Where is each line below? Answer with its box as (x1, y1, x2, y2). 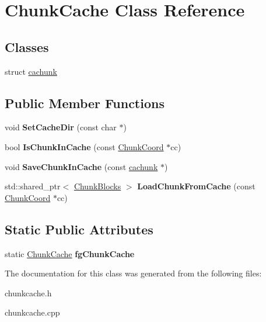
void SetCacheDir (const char (5, 121, 117, 133)
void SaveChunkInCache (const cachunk (5, 160, 158, 172)
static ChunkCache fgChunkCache (5, 247, 135, 259)
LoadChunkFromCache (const (137, 180, 256, 192)
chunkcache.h (5, 286, 52, 299)
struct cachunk (5, 65, 57, 77)
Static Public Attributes (5, 220, 153, 238)
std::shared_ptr (5, 180, 61, 192)
